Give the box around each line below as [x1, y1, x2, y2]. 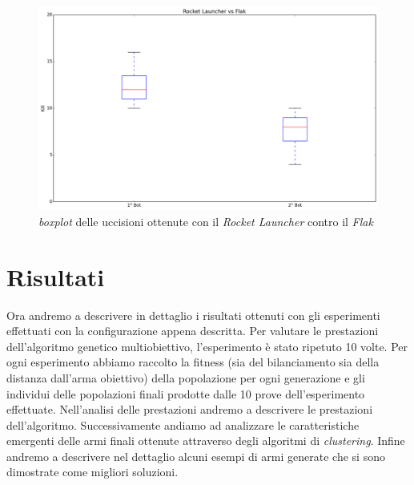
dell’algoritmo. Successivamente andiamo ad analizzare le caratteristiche [6, 416, 360, 433]
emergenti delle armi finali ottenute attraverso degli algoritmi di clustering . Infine [6, 432, 405, 449]
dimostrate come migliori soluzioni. [6, 463, 179, 480]
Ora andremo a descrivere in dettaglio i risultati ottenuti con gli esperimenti [6, 306, 380, 323]
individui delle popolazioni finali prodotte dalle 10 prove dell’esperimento [6, 385, 365, 402]
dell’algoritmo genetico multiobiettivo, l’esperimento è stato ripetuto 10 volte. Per [6, 337, 408, 354]
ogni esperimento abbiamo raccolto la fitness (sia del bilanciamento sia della [6, 354, 380, 370]
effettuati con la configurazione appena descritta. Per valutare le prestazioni [6, 322, 379, 339]
